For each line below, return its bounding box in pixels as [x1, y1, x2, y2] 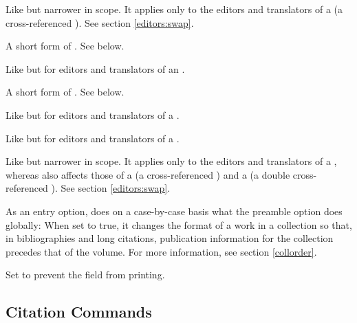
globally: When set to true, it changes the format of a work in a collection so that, [6, 217, 352, 232]
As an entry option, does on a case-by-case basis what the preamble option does [6, 203, 343, 218]
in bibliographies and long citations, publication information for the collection [6, 231, 334, 245]
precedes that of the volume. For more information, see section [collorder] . [6, 244, 317, 258]
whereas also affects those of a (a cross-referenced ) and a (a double [6, 167, 290, 181]
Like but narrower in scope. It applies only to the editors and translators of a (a [6, 2, 343, 16]
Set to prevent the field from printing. [6, 267, 165, 282]
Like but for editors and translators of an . [6, 61, 185, 76]
